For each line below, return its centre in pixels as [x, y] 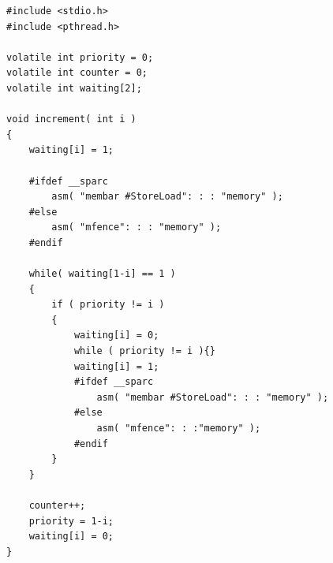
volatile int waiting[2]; [74, 88]
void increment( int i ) [71, 119]
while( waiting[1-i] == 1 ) [102, 274]
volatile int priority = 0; [80, 57]
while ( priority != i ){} [144, 351]
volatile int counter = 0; [77, 73]
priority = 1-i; [71, 521]
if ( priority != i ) [108, 305]
